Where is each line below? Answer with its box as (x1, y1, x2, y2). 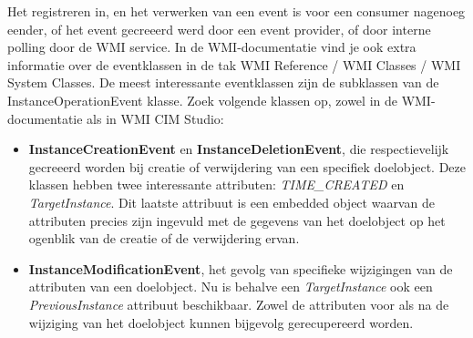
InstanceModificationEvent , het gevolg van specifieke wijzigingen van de (28, 259, 453, 278)
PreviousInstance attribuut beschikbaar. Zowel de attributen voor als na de (28, 294, 449, 313)
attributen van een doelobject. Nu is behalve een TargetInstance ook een (28, 277, 433, 296)
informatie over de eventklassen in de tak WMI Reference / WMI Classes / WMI (7, 55, 461, 74)
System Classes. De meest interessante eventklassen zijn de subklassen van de (7, 73, 439, 92)
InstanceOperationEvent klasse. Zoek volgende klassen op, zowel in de (7, 90, 397, 109)
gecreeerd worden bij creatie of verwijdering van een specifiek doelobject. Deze (28, 157, 466, 176)
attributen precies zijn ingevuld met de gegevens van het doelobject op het (28, 210, 446, 230)
